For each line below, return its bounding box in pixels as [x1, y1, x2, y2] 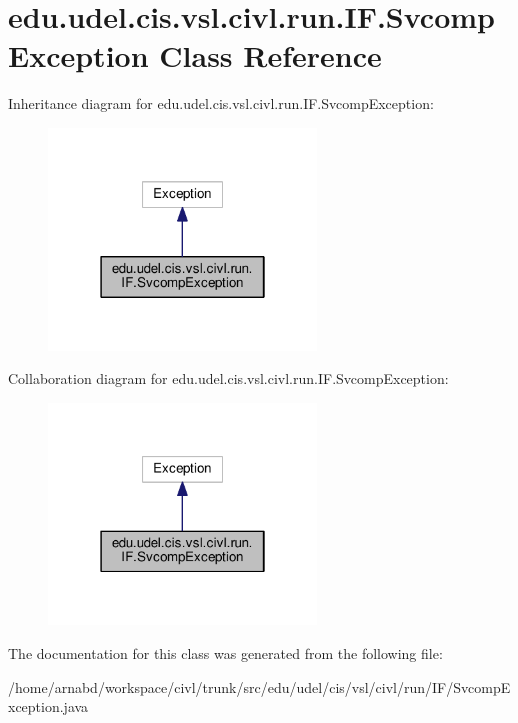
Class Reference [159, 35, 382, 76]
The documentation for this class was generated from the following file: [8, 642, 443, 663]
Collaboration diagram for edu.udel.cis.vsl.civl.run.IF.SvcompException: [8, 368, 449, 389]
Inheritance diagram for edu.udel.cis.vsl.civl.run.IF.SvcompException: [8, 93, 434, 114]
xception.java [8, 696, 89, 717]
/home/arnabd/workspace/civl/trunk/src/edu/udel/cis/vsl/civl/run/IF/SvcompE [8, 676, 511, 697]
